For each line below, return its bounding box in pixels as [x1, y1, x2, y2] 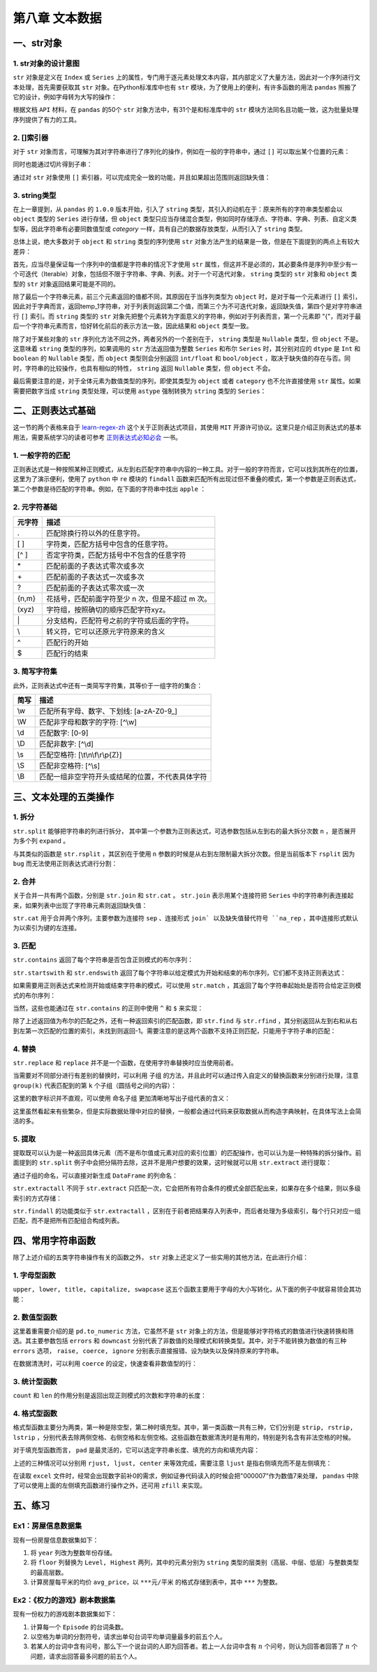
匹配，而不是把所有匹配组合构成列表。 [13, 1217, 124, 1225]
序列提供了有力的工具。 [13, 115, 80, 124]
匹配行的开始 [46, 637, 89, 647]
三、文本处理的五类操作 [13, 791, 114, 803]
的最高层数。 [30, 1568, 68, 1576]
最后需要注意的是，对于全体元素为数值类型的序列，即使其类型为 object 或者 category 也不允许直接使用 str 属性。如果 [13, 377, 361, 385]
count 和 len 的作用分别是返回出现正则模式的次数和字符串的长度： [13, 1392, 207, 1400]
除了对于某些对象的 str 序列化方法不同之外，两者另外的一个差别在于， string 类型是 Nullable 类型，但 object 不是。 [13, 334, 362, 343]
